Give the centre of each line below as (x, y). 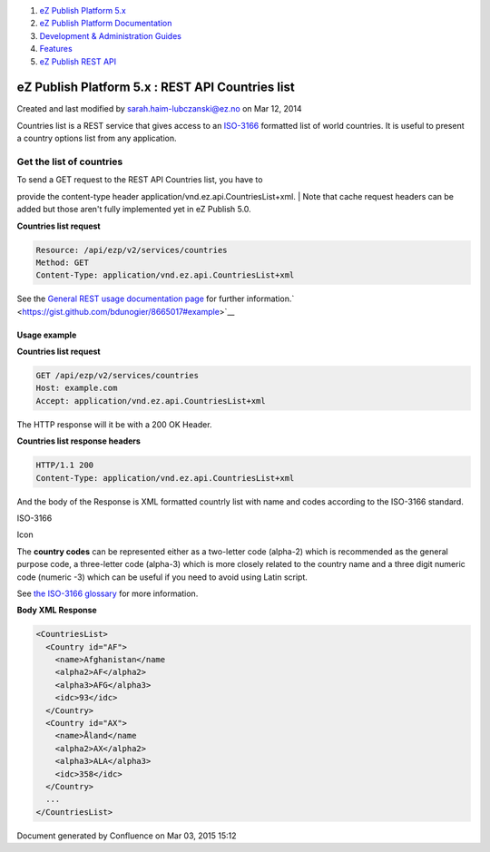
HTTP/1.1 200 (65, 465)
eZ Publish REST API (78, 61)
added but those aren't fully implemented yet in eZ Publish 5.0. (134, 210)
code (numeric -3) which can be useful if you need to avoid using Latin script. (162, 577)
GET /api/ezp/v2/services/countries (118, 376)
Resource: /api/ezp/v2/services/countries (132, 250)
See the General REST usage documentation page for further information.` (156, 299)
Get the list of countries (70, 162)
